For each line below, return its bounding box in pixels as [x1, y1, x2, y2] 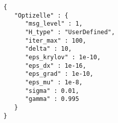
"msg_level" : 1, [25, 20, 83, 28]
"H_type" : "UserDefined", [25, 28, 115, 36]
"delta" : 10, [25, 45, 72, 53]
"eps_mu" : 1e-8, [25, 78, 83, 86]
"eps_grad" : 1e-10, [25, 70, 93, 78]
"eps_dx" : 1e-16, [25, 62, 86, 69]
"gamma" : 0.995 [25, 95, 79, 103]
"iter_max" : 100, [25, 37, 86, 44]
